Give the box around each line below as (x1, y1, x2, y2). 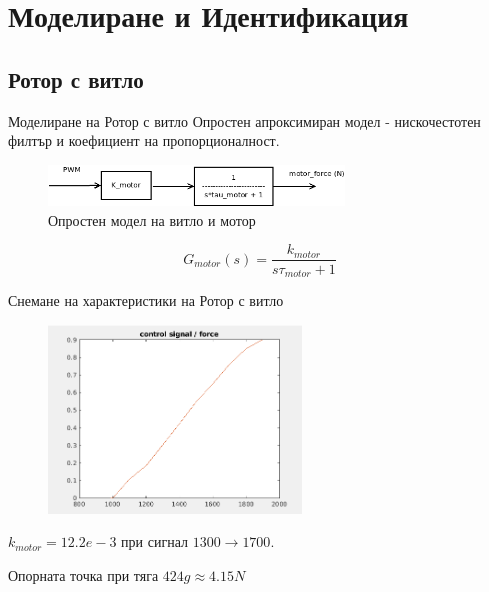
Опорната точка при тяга (8, 565, 159, 586)
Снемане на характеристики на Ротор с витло (8, 289, 284, 310)
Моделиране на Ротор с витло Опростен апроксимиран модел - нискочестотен (8, 110, 481, 131)
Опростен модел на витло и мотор (48, 209, 256, 230)
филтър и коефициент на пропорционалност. (8, 130, 280, 151)
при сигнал (121, 531, 188, 552)
